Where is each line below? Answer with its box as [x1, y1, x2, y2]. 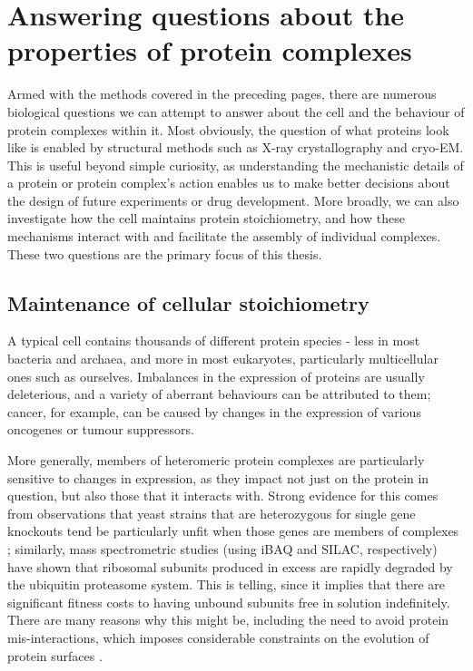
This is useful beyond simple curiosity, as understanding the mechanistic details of [7, 155, 464, 174]
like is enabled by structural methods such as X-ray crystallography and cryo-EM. [7, 138, 464, 157]
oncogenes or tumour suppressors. [7, 420, 194, 439]
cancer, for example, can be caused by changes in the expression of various [7, 402, 421, 421]
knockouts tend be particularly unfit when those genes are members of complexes [7, 521, 459, 540]
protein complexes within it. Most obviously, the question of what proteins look [7, 120, 449, 139]
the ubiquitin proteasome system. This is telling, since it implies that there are [7, 575, 446, 594]
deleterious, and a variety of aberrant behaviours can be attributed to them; [7, 384, 431, 404]
